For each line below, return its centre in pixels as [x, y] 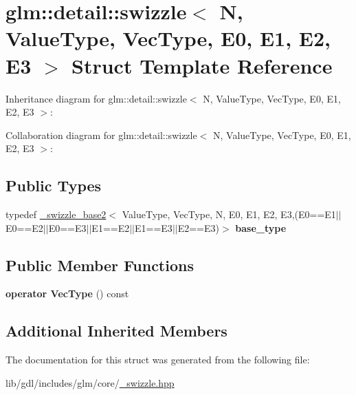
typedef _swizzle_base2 [56, 214]
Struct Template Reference [202, 65]
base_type [261, 227]
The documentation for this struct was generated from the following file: [158, 360]
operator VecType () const [67, 293]
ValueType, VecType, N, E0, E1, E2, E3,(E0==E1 [229, 214]
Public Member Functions [100, 265]
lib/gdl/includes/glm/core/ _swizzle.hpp [90, 382]
